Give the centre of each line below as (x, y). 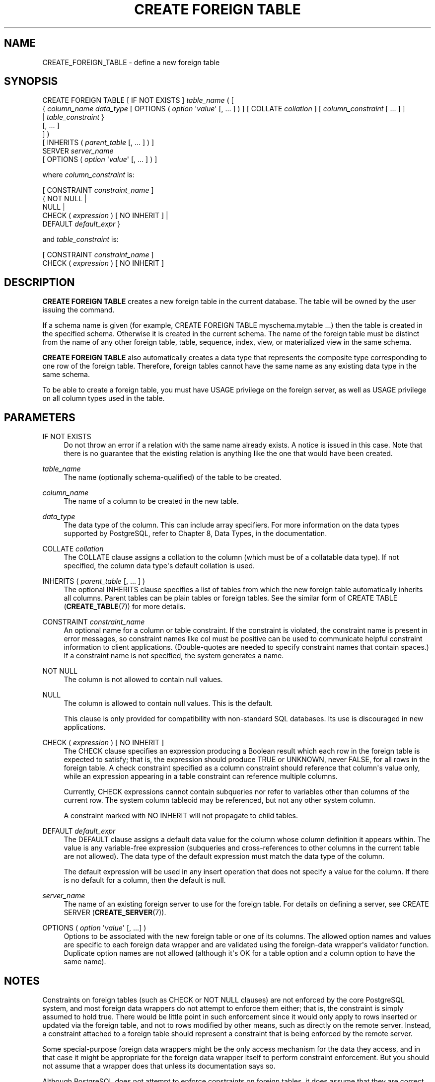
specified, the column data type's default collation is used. (159, 566)
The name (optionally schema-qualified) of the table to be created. (173, 477)
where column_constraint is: (88, 175)
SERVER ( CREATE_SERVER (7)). (115, 913)
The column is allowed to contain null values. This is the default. (168, 703)
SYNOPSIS (31, 81)
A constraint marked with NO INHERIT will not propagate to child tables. (181, 816)
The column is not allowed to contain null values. (143, 680)
